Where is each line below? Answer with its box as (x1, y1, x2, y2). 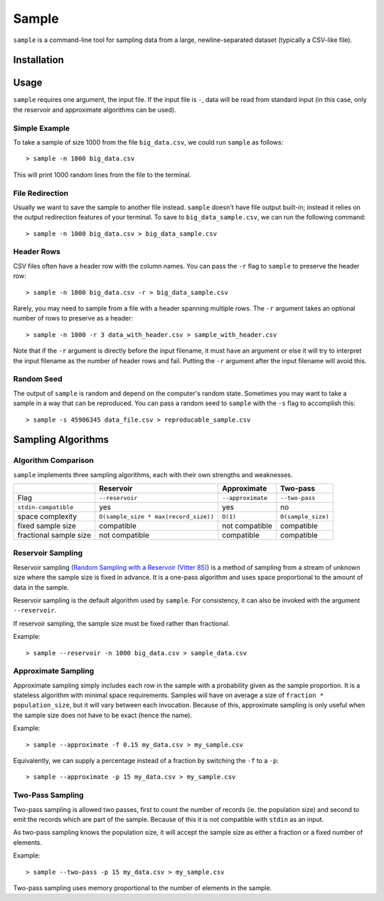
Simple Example (13, 123, 70, 133)
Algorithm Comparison (13, 456, 94, 466)
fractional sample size (17, 531, 92, 541)
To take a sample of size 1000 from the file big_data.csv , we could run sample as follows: (13, 138, 284, 146)
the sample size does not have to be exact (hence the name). (13, 711, 192, 719)
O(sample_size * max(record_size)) (98, 513, 215, 520)
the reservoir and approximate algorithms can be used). (13, 105, 177, 114)
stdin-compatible (17, 503, 74, 511)
